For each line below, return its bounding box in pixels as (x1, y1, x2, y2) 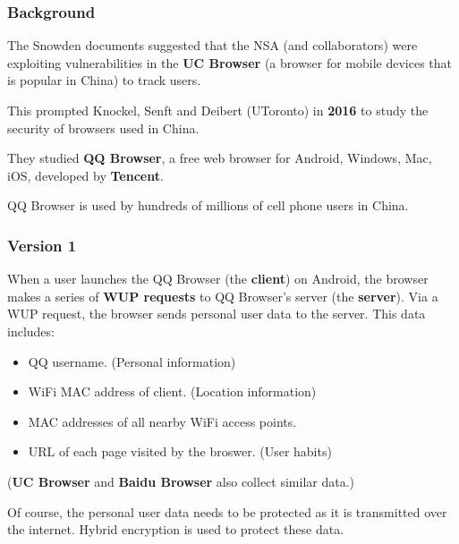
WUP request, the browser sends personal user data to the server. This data (7, 304, 426, 323)
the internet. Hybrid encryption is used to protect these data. (7, 520, 344, 539)
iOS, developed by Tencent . (7, 166, 164, 184)
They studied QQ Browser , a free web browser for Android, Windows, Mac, (7, 149, 432, 167)
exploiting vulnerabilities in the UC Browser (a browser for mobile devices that (7, 53, 453, 72)
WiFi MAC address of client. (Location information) (28, 382, 317, 401)
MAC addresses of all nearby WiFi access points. (28, 412, 297, 430)
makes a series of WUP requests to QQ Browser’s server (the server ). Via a (7, 286, 438, 305)
